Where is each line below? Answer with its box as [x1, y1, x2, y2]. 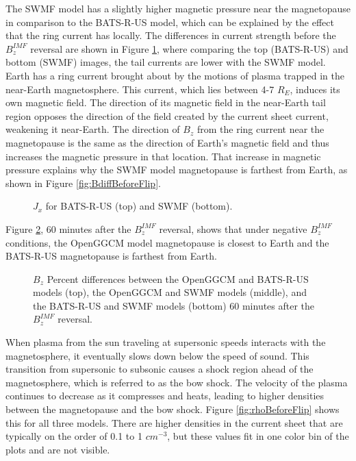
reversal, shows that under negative [159, 221, 307, 236]
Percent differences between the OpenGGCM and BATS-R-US [47, 271, 309, 286]
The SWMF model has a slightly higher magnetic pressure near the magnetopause [5, 1, 351, 15]
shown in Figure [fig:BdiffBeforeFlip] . [5, 175, 161, 190]
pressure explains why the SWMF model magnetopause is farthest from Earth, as [5, 162, 348, 177]
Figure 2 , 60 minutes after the [5, 221, 131, 236]
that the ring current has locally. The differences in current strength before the [5, 28, 336, 42]
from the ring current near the [196, 122, 325, 136]
